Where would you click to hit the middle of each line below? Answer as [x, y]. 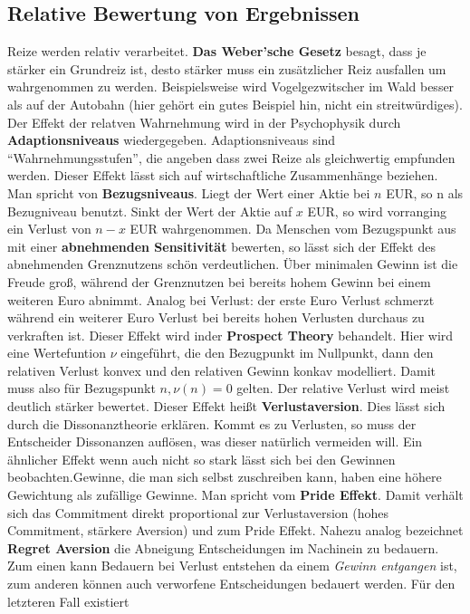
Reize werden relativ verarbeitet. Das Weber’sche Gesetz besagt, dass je [217, 51]
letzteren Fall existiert [68, 601]
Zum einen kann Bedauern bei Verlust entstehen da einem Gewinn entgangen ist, [232, 566]
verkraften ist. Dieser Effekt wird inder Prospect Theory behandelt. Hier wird [230, 335]
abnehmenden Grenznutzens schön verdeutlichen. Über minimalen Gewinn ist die [233, 264]
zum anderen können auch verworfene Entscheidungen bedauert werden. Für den [231, 584]
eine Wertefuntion [57, 353]
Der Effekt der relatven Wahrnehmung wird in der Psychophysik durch [204, 122]
